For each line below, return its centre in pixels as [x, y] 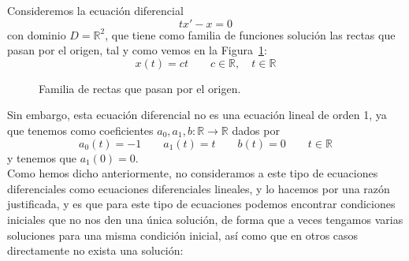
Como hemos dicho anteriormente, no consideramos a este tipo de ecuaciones [193, 173]
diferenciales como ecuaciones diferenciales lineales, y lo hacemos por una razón [199, 188]
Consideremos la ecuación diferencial [95, 10]
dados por [256, 130]
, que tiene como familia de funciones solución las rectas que [250, 34]
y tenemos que [42, 157]
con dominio [37, 34]
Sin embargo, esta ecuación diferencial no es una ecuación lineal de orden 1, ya [197, 115]
